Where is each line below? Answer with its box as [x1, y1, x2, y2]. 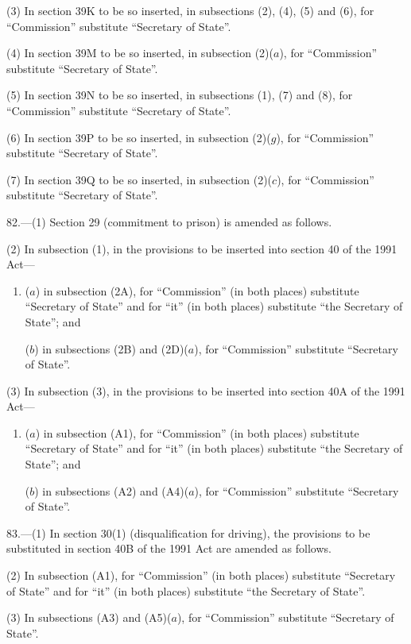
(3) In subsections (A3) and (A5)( [6, 609, 172, 626]
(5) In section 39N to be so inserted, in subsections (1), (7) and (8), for [6, 87, 353, 103]
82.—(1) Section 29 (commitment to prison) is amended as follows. [6, 213, 332, 229]
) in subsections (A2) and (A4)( [34, 482, 189, 499]
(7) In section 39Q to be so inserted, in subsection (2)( [6, 171, 273, 187]
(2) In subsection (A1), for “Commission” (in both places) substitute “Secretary [6, 567, 396, 584]
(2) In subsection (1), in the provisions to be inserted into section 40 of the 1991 [6, 240, 397, 256]
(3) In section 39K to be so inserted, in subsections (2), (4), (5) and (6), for [6, 2, 374, 18]
